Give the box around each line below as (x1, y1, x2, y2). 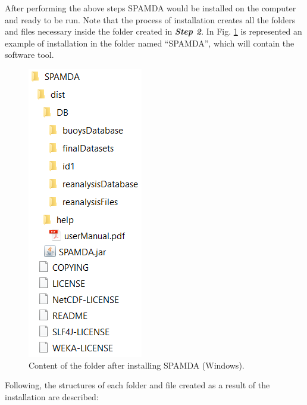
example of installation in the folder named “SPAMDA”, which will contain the (5, 36, 295, 49)
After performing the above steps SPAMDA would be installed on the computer (5, 2, 296, 14)
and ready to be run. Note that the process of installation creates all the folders (5, 13, 296, 26)
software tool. (5, 48, 54, 61)
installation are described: (5, 390, 99, 403)
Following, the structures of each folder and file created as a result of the (5, 379, 270, 391)
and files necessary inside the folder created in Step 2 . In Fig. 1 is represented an (5, 25, 302, 38)
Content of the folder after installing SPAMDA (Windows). (29, 358, 245, 371)
